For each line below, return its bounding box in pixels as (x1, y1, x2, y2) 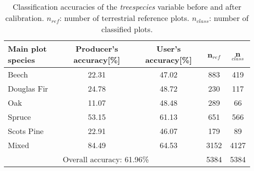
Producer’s (75, 43, 118, 54)
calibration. (5, 12, 44, 23)
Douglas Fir (8, 83, 48, 94)
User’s (156, 43, 181, 54)
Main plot (8, 43, 47, 54)
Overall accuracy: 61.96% (63, 153, 149, 165)
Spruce (8, 111, 31, 122)
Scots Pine (8, 125, 44, 136)
